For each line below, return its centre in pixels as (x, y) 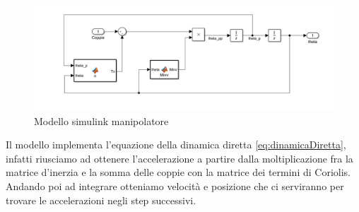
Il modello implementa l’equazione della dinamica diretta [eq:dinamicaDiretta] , (176, 145)
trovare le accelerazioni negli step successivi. (101, 200)
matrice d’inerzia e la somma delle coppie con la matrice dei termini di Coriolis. (178, 172)
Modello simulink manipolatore (101, 120)
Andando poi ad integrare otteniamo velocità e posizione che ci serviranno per (175, 186)
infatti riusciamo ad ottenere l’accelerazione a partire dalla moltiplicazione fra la (179, 158)
